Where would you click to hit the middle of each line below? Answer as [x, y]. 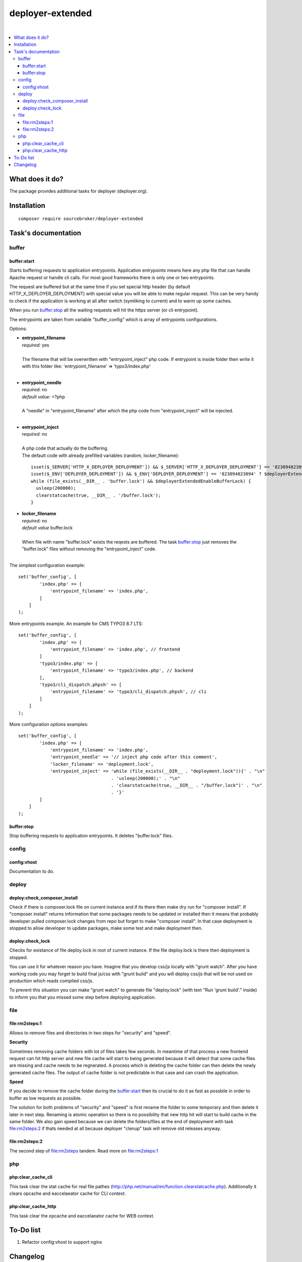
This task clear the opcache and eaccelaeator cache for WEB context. [82, 1216]
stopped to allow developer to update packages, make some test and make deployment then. [106, 928]
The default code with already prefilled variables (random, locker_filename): [100, 455]
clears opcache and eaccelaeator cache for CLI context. [67, 1193]
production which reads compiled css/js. [52, 981]
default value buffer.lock [47, 528]
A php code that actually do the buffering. [65, 448]
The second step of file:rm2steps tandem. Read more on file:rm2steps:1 [84, 1150]
